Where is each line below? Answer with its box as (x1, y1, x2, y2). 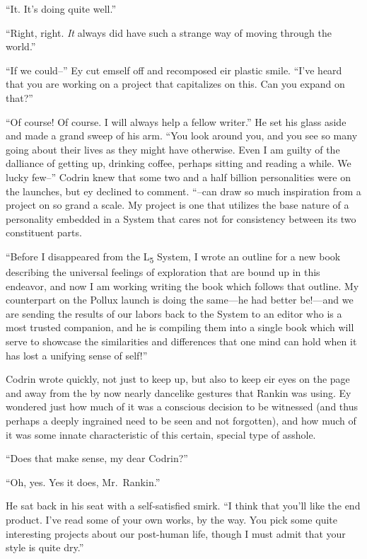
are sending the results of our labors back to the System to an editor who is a (6, 306, 342, 321)
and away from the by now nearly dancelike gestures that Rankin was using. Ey (6, 385, 351, 400)
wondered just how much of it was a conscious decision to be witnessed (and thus (6, 399, 358, 414)
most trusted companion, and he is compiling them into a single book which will (6, 320, 354, 335)
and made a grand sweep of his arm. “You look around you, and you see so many (6, 128, 358, 143)
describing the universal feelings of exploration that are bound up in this (6, 265, 320, 279)
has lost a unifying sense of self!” (6, 347, 148, 362)
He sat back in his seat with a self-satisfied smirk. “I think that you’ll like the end (6, 498, 361, 513)
